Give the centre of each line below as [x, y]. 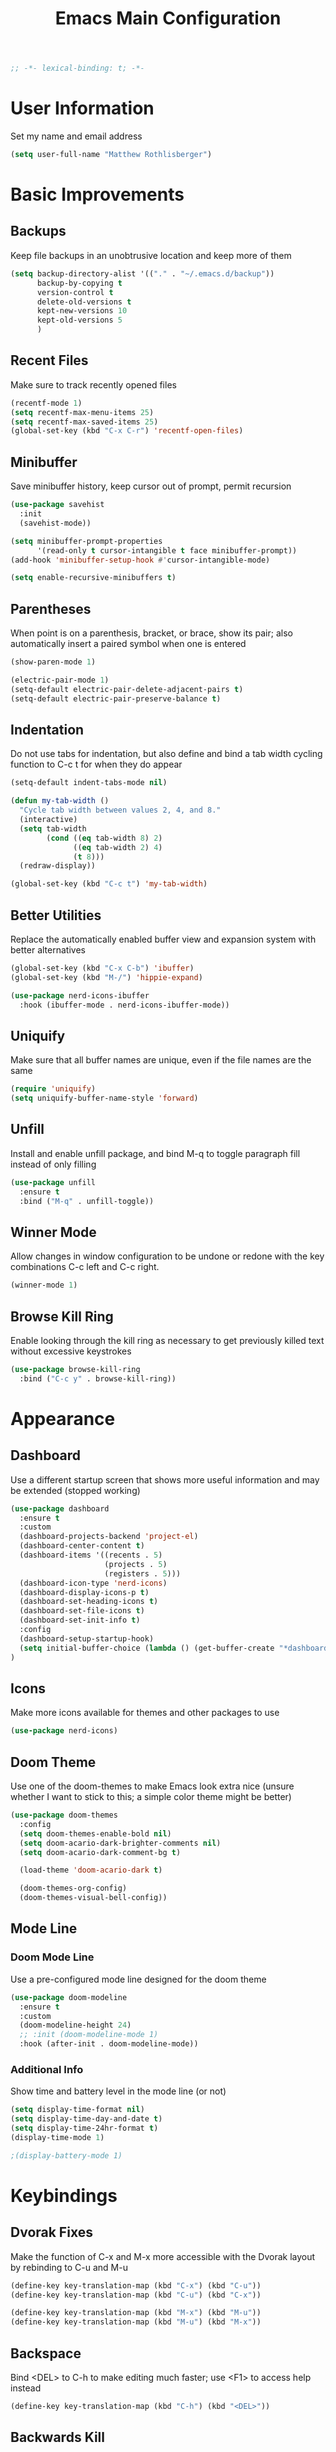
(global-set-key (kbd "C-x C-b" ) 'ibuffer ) [102, 968]
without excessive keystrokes [71, 1351]
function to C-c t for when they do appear [96, 764]
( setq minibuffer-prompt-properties [86, 541]
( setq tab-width [53, 828]
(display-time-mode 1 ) [57, 2137]
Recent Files [49, 360]
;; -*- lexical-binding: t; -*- [77, 68]
